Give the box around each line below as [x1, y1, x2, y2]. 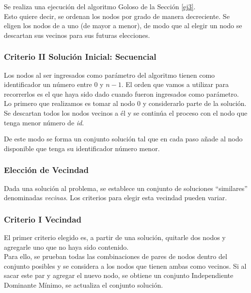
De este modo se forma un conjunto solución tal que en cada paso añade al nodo [4, 134, 243, 144]
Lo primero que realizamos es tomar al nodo [4, 98, 135, 108]
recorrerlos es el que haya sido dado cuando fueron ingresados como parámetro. [4, 88, 239, 99]
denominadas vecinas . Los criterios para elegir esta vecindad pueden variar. [4, 192, 227, 203]
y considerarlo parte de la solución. [142, 98, 247, 108]
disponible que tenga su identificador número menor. [4, 143, 160, 153]
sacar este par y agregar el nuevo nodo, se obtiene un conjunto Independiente [4, 270, 234, 280]
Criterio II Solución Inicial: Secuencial [4, 51, 157, 63]
